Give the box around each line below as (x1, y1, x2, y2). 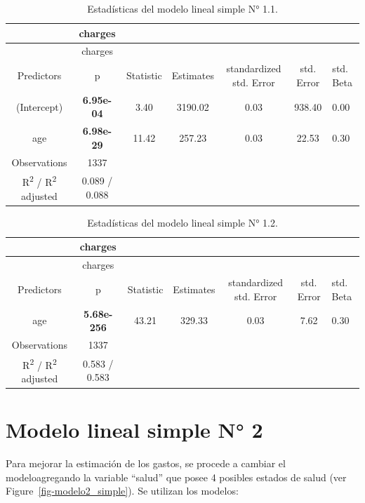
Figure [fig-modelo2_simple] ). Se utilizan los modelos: (6, 483, 239, 498)
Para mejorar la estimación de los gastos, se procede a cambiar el (6, 456, 286, 471)
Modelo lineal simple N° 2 (6, 415, 263, 444)
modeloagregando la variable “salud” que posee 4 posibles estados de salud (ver (6, 469, 347, 484)
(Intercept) (15, 99, 63, 114)
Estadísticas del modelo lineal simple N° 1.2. (87, 215, 278, 229)
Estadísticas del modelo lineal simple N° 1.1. (87, 1, 278, 15)
